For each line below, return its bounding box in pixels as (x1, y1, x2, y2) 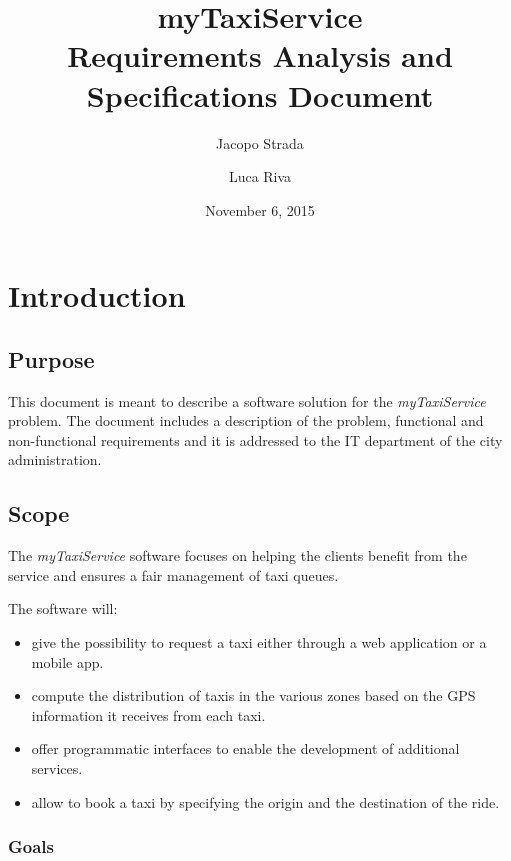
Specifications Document (86, 74, 434, 115)
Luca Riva (228, 166, 292, 187)
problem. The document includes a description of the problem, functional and (8, 410, 484, 431)
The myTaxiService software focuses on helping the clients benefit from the (8, 545, 467, 566)
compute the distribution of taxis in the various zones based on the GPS (31, 685, 476, 706)
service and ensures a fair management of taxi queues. (8, 564, 339, 585)
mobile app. (31, 651, 104, 672)
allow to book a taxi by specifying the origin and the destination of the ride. (31, 791, 500, 812)
